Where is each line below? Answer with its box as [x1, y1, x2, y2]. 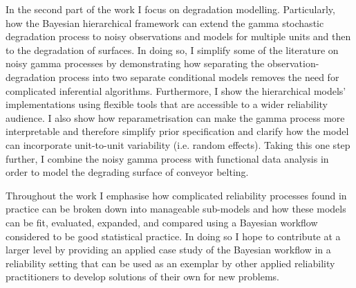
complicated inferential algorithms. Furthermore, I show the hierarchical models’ [6, 83, 346, 98]
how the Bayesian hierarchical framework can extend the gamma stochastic [6, 15, 324, 30]
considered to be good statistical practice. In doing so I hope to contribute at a [6, 228, 341, 243]
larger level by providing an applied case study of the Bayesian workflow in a [6, 242, 331, 257]
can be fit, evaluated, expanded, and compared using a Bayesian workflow [6, 215, 318, 229]
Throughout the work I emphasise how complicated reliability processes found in [6, 188, 347, 202]
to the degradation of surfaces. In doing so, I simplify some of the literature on [6, 42, 339, 57]
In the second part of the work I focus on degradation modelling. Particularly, [6, 2, 335, 16]
